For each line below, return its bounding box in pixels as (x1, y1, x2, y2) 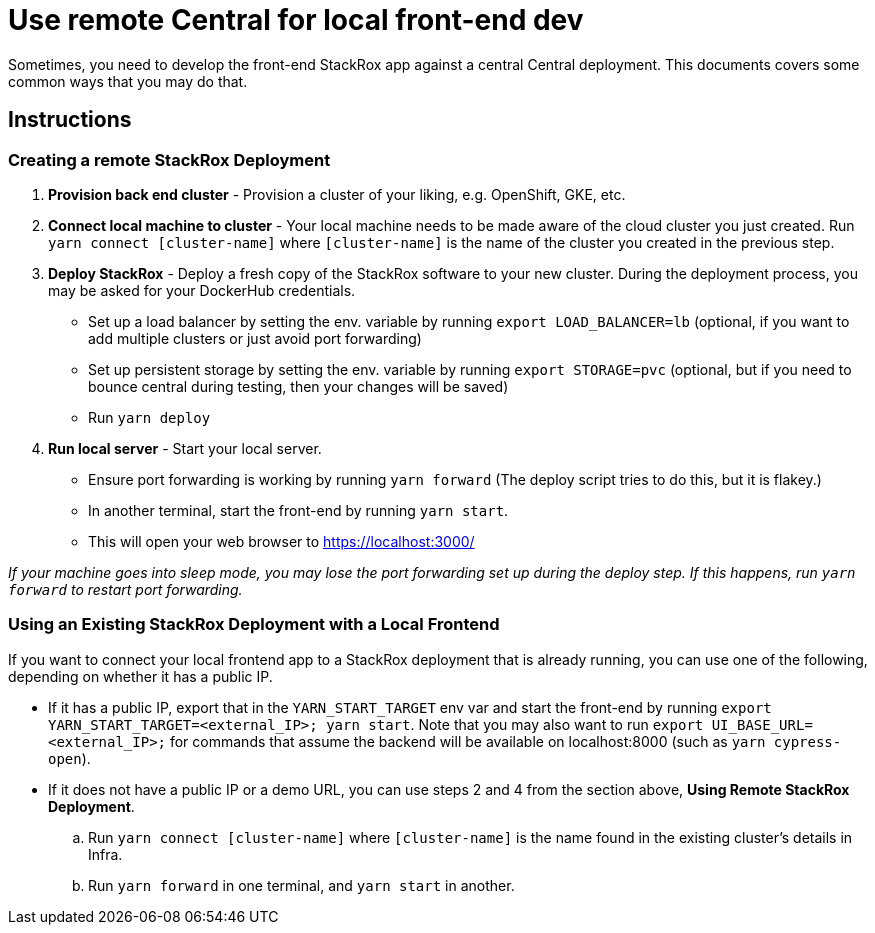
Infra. (88, 845, 123, 863)
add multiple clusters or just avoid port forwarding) (88, 329, 422, 347)
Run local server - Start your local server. (48, 439, 322, 457)
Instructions (8, 107, 132, 133)
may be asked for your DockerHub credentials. (48, 281, 356, 299)
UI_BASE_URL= (711, 716, 813, 733)
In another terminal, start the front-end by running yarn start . (88, 501, 509, 519)
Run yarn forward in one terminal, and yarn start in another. (88, 876, 515, 894)
